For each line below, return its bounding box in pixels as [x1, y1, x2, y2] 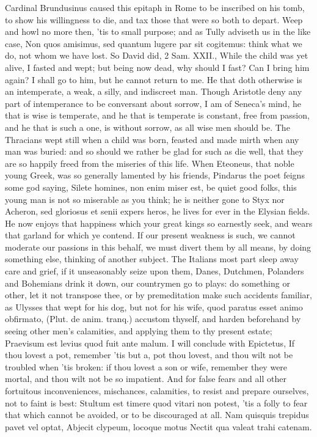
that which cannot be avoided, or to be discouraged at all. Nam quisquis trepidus [5, 408, 309, 421]
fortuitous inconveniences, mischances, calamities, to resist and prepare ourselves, [5, 384, 309, 397]
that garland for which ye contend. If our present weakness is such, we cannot [5, 229, 296, 241]
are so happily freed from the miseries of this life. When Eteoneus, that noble [5, 156, 294, 169]
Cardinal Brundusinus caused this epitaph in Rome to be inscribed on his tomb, [5, 1, 305, 13]
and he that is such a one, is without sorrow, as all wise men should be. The [5, 120, 290, 133]
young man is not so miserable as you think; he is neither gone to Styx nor [5, 193, 285, 205]
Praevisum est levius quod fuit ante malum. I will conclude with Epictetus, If [5, 336, 295, 349]
